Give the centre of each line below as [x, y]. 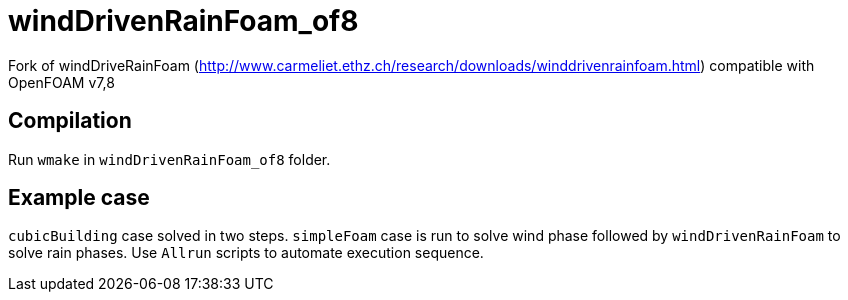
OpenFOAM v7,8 [61, 82]
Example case [79, 198]
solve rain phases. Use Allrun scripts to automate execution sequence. [246, 253]
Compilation [70, 121]
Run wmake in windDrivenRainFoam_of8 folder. [169, 159]
